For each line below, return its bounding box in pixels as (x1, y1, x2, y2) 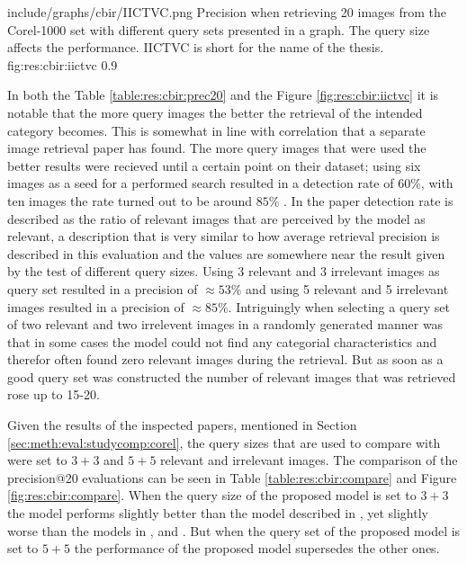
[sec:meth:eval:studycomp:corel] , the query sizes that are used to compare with (7, 433, 441, 451)
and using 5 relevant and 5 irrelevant (246, 279, 449, 298)
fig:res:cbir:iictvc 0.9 (7, 55, 118, 74)
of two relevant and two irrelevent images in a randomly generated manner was (7, 315, 444, 334)
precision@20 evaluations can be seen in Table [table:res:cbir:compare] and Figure (7, 468, 457, 487)
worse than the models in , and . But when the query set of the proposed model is (7, 521, 461, 540)
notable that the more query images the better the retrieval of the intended (7, 103, 423, 121)
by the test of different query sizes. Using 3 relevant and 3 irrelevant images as (7, 262, 440, 281)
